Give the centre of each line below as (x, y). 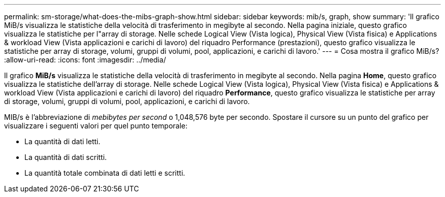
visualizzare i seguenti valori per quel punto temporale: (96, 126)
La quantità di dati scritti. (66, 157)
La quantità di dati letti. (62, 141)
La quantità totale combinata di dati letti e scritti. (105, 173)
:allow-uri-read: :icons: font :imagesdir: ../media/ (85, 60)
